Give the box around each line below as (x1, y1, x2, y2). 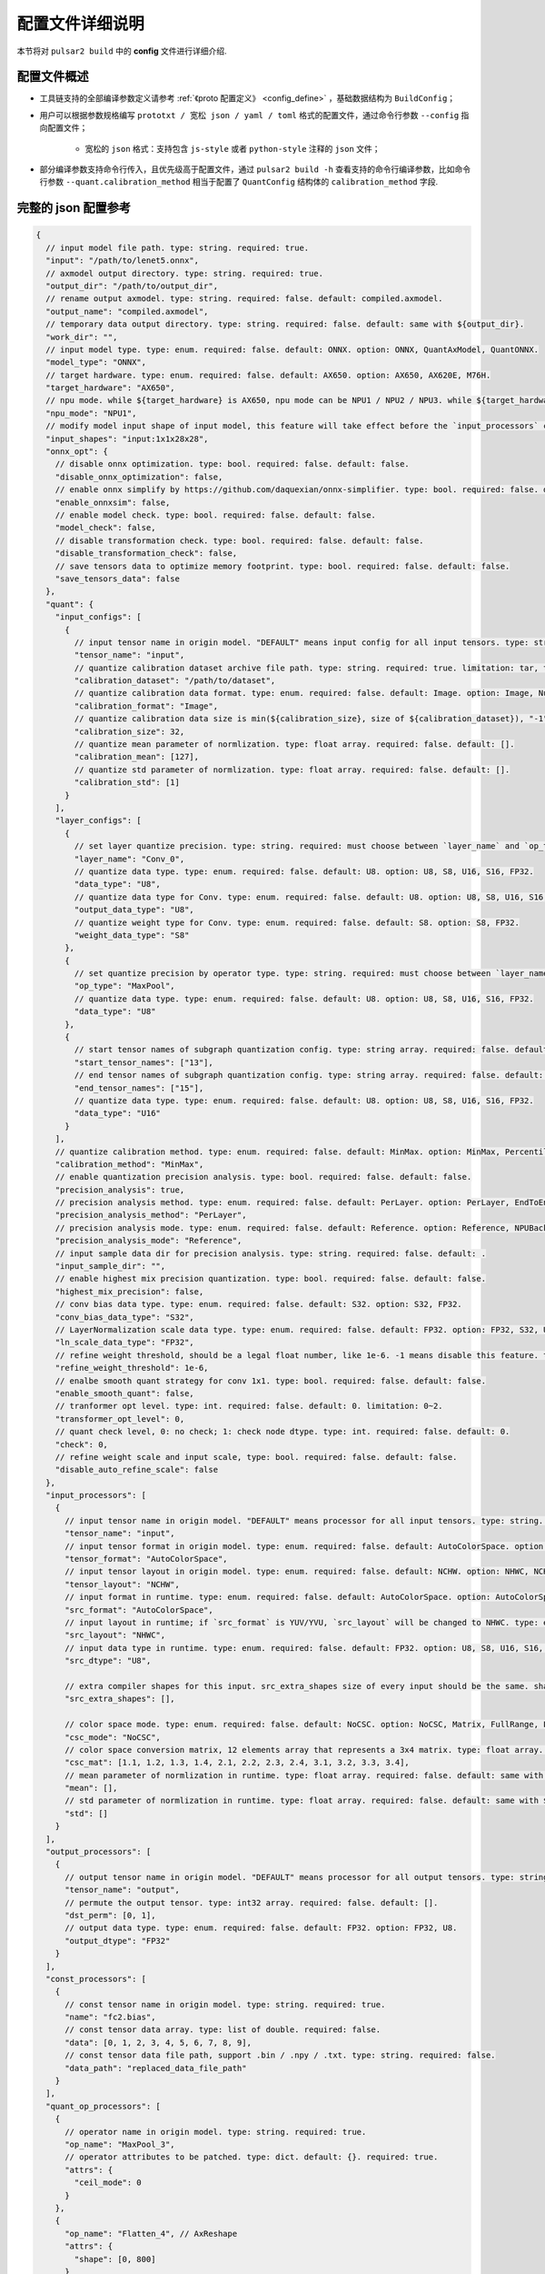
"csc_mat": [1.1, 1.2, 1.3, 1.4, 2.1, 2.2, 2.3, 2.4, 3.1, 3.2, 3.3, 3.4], (64, 1757, 411, 1768)
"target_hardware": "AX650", (45, 383, 176, 393)
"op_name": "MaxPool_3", (64, 2139, 176, 2149)
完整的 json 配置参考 (16, 200, 132, 216)
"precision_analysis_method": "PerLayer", (54, 1210, 247, 1221)
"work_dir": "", (45, 332, 118, 342)
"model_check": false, (54, 523, 156, 533)
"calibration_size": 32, (74, 726, 185, 737)
